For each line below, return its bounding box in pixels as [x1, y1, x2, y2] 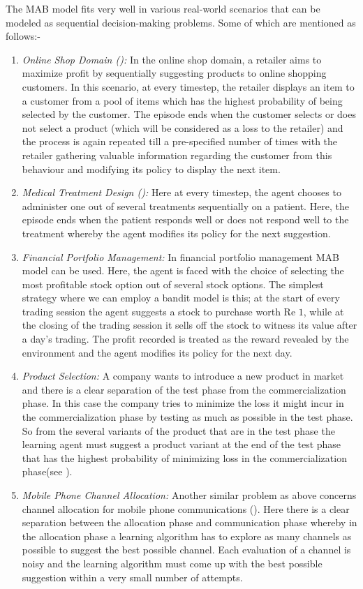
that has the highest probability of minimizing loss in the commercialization [22, 450, 347, 465]
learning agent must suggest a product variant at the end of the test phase [22, 437, 341, 452]
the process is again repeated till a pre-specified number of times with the [22, 134, 338, 149]
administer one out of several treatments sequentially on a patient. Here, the [22, 198, 350, 213]
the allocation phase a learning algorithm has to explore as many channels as [22, 528, 352, 543]
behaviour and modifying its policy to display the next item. [22, 161, 281, 176]
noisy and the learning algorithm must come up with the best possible [22, 556, 323, 570]
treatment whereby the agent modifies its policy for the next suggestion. [22, 225, 331, 240]
